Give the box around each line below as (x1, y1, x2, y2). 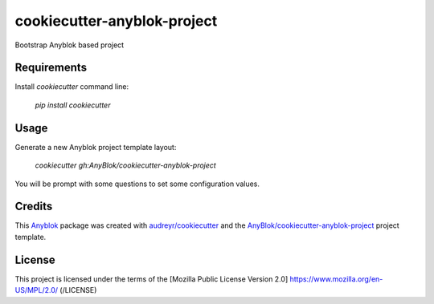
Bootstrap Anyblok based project (14, 40, 125, 50)
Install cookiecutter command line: (14, 82, 129, 91)
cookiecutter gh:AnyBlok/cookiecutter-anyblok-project (35, 160, 216, 170)
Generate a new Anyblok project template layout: (14, 142, 177, 152)
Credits (14, 200, 53, 213)
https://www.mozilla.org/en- (289, 274, 383, 284)
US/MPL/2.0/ (14, 286, 59, 295)
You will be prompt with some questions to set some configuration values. (14, 179, 260, 188)
